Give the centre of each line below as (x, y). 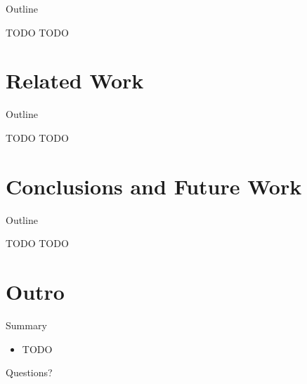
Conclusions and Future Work (154, 186)
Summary (26, 325)
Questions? (29, 372)
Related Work (75, 80)
